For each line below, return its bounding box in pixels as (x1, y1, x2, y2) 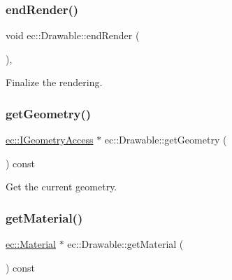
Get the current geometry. (6, 179, 117, 194)
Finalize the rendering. (6, 75, 103, 90)
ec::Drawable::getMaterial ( (67, 237, 184, 251)
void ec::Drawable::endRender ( (6, 28, 140, 43)
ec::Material (6, 237, 56, 251)
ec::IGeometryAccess (6, 132, 94, 147)
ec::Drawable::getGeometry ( (104, 132, 227, 147)
